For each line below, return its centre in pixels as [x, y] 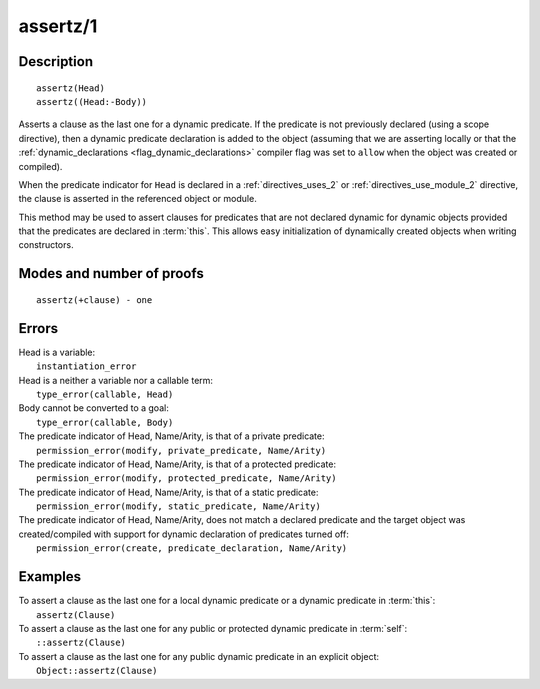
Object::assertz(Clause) [97, 671]
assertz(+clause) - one [94, 299]
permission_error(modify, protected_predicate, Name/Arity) [186, 478]
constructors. [46, 245]
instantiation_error [86, 366]
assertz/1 [58, 26]
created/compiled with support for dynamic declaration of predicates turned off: [183, 534]
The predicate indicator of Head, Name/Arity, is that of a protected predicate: [177, 464]
